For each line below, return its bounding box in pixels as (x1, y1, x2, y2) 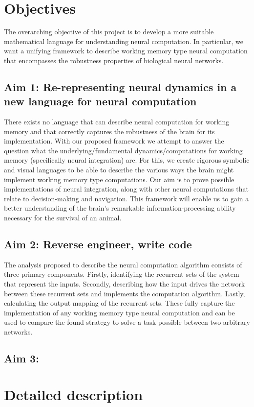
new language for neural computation (4, 94, 197, 109)
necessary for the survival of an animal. (4, 213, 122, 223)
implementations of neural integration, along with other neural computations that (4, 184, 249, 194)
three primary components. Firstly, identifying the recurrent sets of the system (4, 269, 239, 279)
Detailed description (4, 384, 143, 404)
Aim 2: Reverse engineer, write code (4, 237, 192, 252)
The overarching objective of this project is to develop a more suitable (4, 26, 214, 37)
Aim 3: (4, 350, 39, 365)
